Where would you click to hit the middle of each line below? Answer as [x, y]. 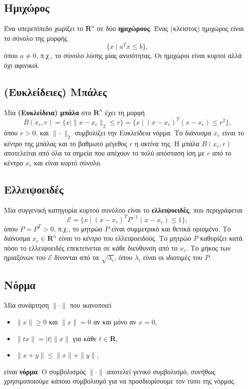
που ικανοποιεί [91, 305]
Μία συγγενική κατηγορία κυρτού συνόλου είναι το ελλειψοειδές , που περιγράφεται [124, 210]
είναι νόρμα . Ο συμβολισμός [45, 371]
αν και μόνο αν [115, 321]
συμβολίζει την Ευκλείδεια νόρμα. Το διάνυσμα [143, 132]
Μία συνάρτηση [27, 305]
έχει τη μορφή [125, 112]
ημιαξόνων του [25, 257]
